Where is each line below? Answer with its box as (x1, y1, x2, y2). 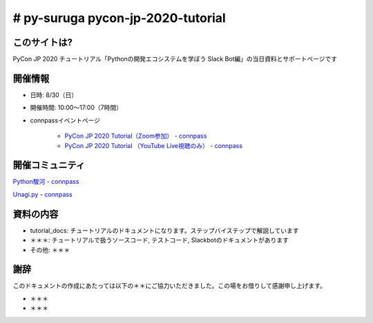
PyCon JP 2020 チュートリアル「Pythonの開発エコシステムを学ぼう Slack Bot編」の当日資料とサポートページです (12, 55, 338, 63)
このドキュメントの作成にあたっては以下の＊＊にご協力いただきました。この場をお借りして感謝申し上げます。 (12, 282, 326, 290)
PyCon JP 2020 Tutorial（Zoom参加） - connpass (64, 132, 207, 140)
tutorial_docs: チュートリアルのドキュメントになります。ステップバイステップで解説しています (30, 226, 300, 234)
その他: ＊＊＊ (30, 245, 70, 254)
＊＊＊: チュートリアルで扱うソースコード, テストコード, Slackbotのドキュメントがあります (30, 236, 289, 244)
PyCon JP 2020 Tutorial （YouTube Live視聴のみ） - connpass (64, 141, 243, 149)
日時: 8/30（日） (30, 90, 78, 99)
